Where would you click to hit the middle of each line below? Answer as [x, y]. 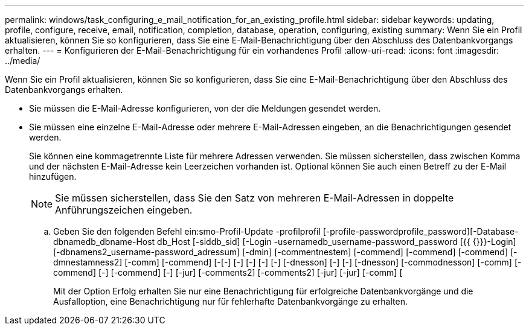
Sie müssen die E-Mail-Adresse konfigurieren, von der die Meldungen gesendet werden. [205, 108]
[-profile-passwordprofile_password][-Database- [421, 231]
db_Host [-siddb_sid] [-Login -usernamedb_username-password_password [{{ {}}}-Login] [337, 242]
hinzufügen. [53, 176]
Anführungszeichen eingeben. [124, 210]
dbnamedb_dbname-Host [104, 242]
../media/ [23, 61]
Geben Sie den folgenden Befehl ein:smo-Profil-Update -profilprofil [187, 231]
